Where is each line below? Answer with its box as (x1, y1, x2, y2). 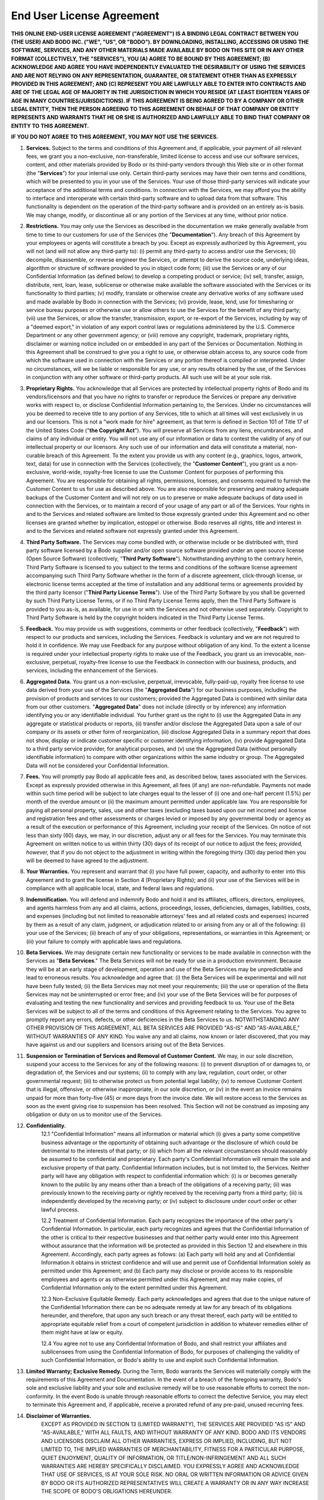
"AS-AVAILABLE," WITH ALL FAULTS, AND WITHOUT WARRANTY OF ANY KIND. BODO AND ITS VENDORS (41, 1429, 306, 1436)
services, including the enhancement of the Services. (26, 667, 158, 674)
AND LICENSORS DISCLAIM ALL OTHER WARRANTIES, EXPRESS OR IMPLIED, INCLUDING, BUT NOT (41, 1437, 292, 1444)
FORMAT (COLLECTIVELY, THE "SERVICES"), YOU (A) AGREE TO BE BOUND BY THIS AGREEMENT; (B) (11, 55, 271, 62)
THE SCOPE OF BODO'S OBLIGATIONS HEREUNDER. (41, 1488, 173, 1495)
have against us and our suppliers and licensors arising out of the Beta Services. (26, 1041, 225, 1048)
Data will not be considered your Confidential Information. (26, 762, 169, 769)
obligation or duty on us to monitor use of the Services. (26, 1111, 163, 1118)
